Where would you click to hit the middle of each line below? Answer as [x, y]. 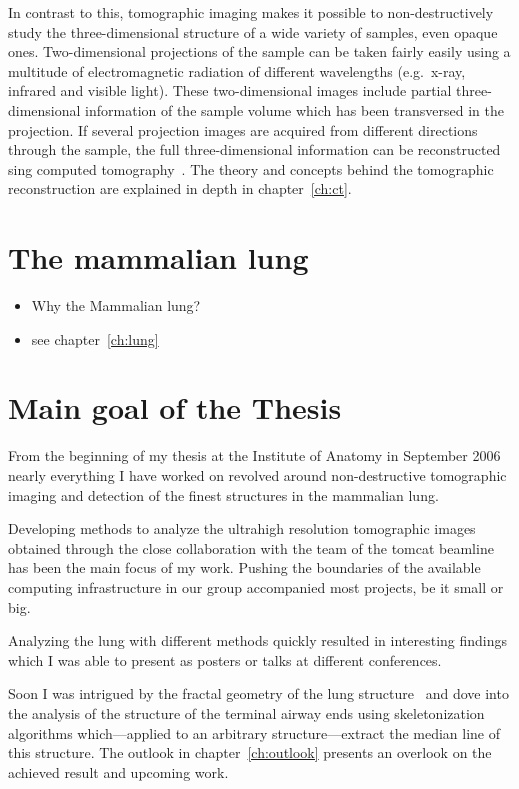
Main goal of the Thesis [175, 407]
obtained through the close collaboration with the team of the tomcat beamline [251, 547]
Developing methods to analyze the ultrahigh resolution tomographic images [242, 528]
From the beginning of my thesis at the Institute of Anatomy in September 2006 [254, 455]
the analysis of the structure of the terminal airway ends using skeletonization [246, 712]
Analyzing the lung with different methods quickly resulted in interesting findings [258, 640]
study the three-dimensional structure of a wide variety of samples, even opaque [253, 31]
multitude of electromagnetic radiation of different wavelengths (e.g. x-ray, [237, 70]
